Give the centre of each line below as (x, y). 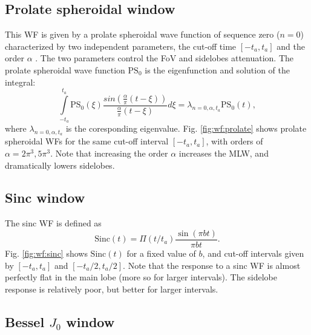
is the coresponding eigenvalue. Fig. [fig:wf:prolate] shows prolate (186, 128)
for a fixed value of (161, 253)
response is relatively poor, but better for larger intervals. (112, 289)
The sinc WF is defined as (53, 223)
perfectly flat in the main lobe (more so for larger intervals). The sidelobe (141, 277)
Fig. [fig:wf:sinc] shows (46, 253)
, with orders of (234, 141)
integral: (20, 82)
